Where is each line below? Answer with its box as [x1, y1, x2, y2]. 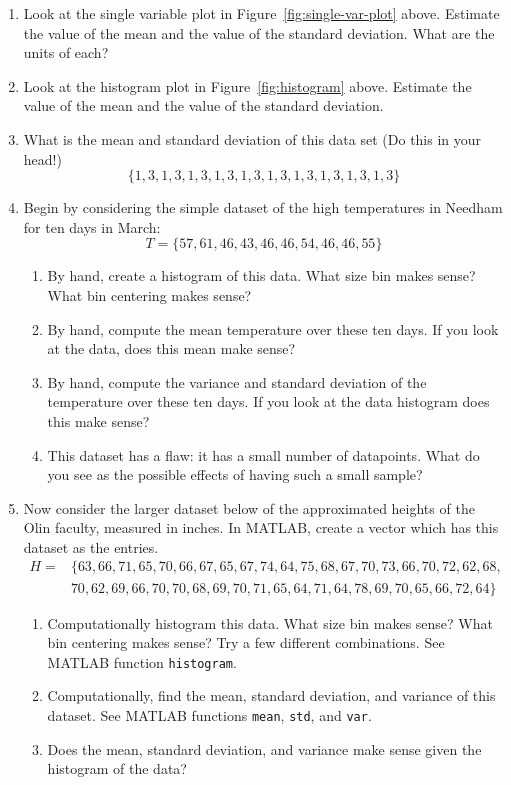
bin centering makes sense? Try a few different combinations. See [47, 632, 445, 653]
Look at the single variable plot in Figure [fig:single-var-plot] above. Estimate [23, 3, 500, 23]
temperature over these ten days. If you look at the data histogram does [47, 391, 490, 412]
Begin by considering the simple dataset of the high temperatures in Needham [23, 197, 503, 218]
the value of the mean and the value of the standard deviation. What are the [23, 22, 495, 43]
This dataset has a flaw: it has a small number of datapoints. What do [47, 444, 480, 465]
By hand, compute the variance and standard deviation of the [47, 371, 427, 392]
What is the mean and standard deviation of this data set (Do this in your [23, 128, 482, 149]
